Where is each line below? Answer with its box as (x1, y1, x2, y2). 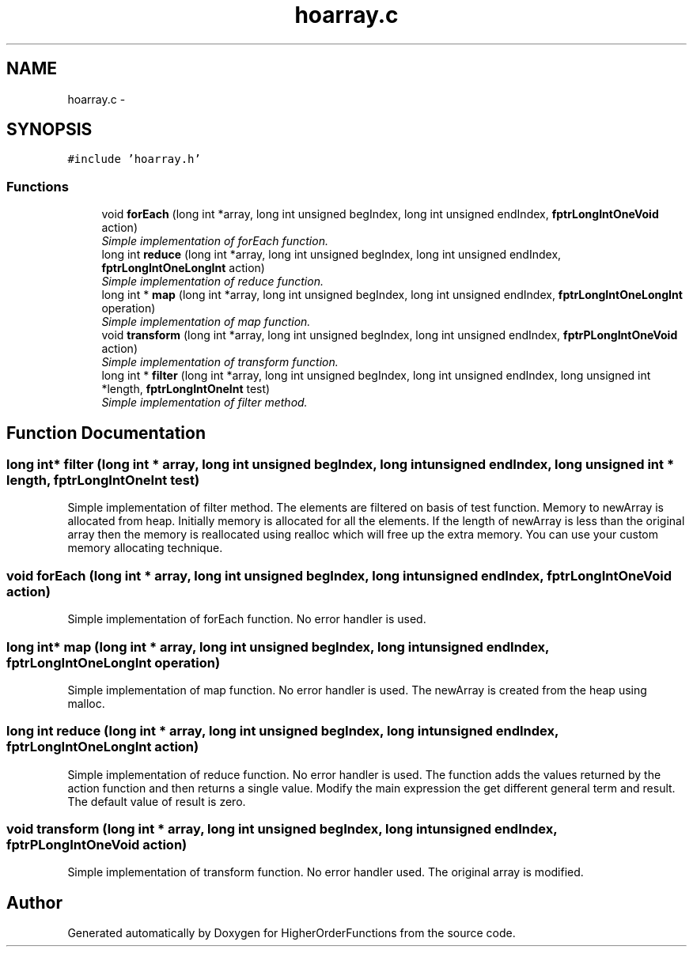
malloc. (67, 696, 105, 710)
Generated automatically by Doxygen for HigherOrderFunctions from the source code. (67, 926, 516, 940)
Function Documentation (6, 422, 206, 443)
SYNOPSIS (6, 119, 93, 140)
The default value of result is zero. (67, 794, 246, 808)
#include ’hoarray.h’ (67, 153, 201, 166)
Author (6, 892, 62, 913)
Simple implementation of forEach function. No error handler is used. (67, 612, 426, 626)
